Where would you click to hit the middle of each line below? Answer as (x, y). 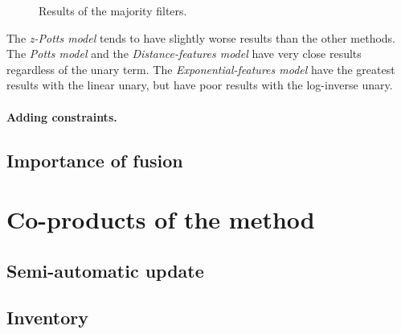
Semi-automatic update (105, 270)
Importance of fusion (95, 160)
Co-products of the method (161, 219)
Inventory (47, 318)
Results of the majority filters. (113, 10)
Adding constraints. (62, 116)
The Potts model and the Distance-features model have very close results (184, 54)
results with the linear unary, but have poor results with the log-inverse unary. (200, 85)
